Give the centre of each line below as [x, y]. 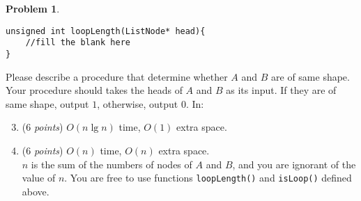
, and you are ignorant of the [294, 164]
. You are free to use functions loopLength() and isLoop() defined [208, 178]
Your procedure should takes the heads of [94, 90]
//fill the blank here [78, 43]
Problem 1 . [33, 8]
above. [36, 191]
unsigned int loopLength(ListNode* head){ [106, 31]
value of [39, 178]
